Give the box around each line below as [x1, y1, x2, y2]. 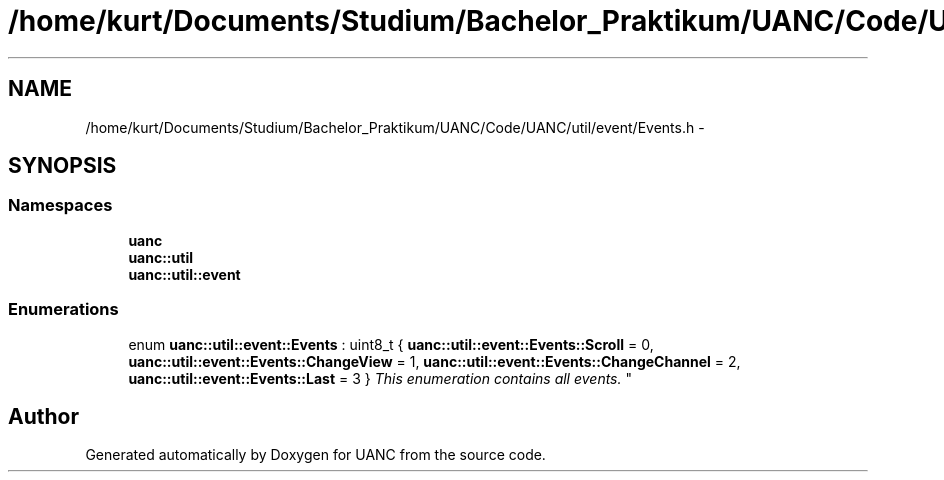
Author [8, 403, 79, 429]
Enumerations [8, 299, 119, 320]
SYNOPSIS [8, 153, 117, 179]
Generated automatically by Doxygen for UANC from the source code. [85, 446, 546, 464]
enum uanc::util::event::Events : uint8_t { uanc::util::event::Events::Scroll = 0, [128, 335, 654, 353]
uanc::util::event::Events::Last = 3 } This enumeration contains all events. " [128, 369, 632, 387]
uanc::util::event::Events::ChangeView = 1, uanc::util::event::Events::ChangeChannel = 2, [128, 352, 741, 370]
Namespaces [8, 195, 113, 216]
